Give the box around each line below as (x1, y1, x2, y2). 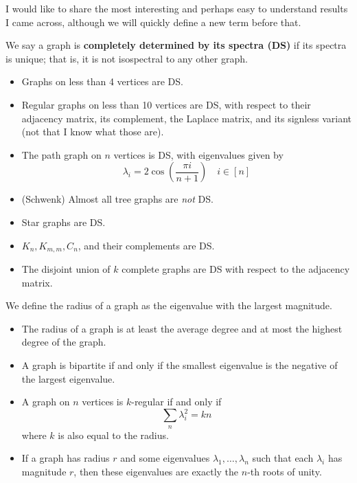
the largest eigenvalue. (21, 371, 115, 385)
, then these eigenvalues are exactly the (73, 464, 239, 478)
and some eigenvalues (120, 451, 210, 465)
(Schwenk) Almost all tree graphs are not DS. (21, 192, 214, 206)
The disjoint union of (21, 261, 111, 276)
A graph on (21, 394, 70, 409)
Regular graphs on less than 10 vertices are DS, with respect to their (21, 97, 311, 111)
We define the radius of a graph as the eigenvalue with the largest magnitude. (5, 298, 332, 313)
